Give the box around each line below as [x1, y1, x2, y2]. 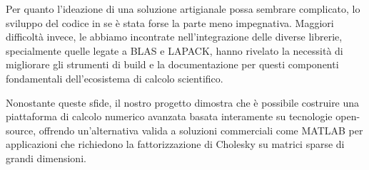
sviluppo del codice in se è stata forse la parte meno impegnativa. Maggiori [6, 15, 334, 30]
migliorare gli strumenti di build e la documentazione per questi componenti [6, 57, 339, 72]
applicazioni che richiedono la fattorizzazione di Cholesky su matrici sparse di [6, 137, 345, 152]
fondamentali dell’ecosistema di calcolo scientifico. [6, 70, 223, 85]
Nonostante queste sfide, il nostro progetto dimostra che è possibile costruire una [6, 95, 360, 110]
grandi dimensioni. [6, 150, 86, 165]
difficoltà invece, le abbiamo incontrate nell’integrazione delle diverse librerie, [6, 29, 343, 44]
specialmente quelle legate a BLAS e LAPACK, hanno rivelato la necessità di [6, 43, 343, 58]
